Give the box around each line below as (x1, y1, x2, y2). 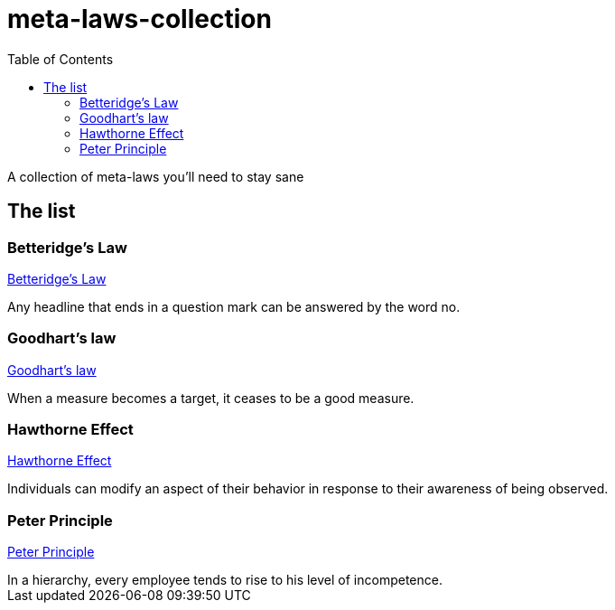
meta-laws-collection (7, 4, 272, 34)
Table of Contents (7, 51, 114, 67)
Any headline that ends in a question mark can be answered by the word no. (7, 298, 461, 314)
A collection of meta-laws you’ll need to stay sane (7, 168, 304, 184)
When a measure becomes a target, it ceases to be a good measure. (7, 389, 415, 406)
